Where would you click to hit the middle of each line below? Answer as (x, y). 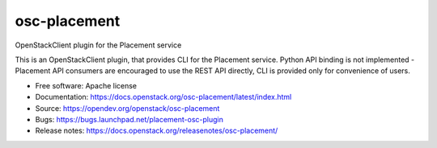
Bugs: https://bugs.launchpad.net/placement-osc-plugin (129, 119)
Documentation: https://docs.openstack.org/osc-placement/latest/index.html (163, 97)
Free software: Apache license (86, 85)
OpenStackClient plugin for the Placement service (98, 45)
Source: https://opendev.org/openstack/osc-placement (127, 108)
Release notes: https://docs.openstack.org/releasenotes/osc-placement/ (157, 131)
